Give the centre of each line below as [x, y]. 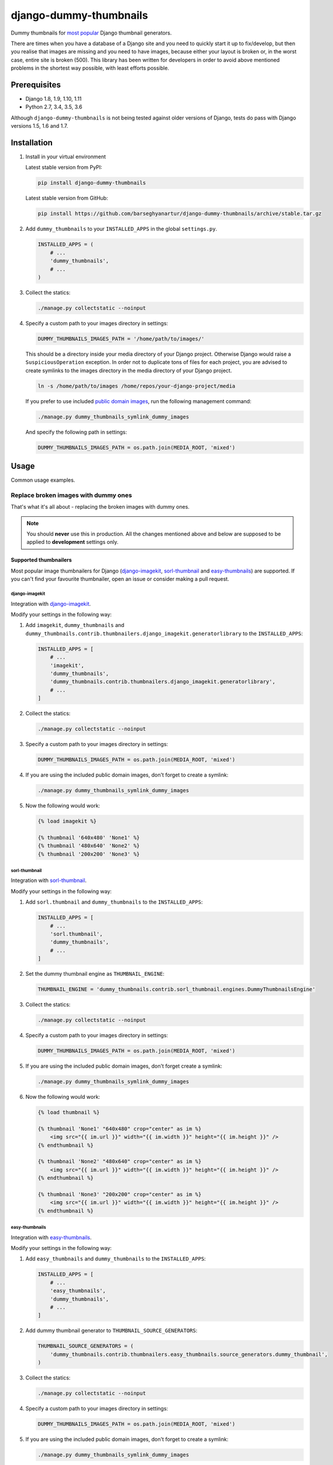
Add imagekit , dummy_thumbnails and [75, 625]
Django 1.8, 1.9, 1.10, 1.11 [54, 99]
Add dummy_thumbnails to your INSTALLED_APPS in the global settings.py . [121, 229]
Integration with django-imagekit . [51, 604]
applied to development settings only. [73, 542]
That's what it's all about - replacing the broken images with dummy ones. [100, 507]
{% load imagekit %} [67, 821]
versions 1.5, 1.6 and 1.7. [40, 126]
